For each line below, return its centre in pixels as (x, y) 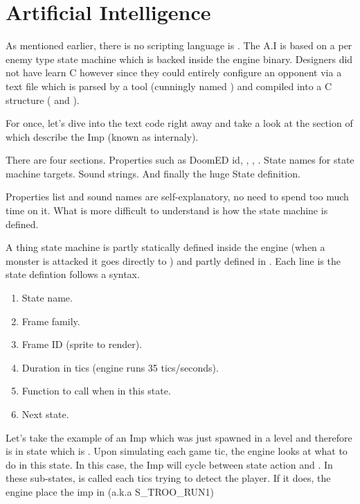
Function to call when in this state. (96, 391)
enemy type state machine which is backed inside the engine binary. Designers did (179, 59)
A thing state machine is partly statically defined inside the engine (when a (165, 247)
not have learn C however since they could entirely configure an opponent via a (174, 72)
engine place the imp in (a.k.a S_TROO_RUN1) (110, 491)
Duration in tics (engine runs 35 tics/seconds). (120, 367)
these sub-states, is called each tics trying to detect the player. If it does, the (168, 478)
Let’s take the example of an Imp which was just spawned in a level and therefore (179, 437)
